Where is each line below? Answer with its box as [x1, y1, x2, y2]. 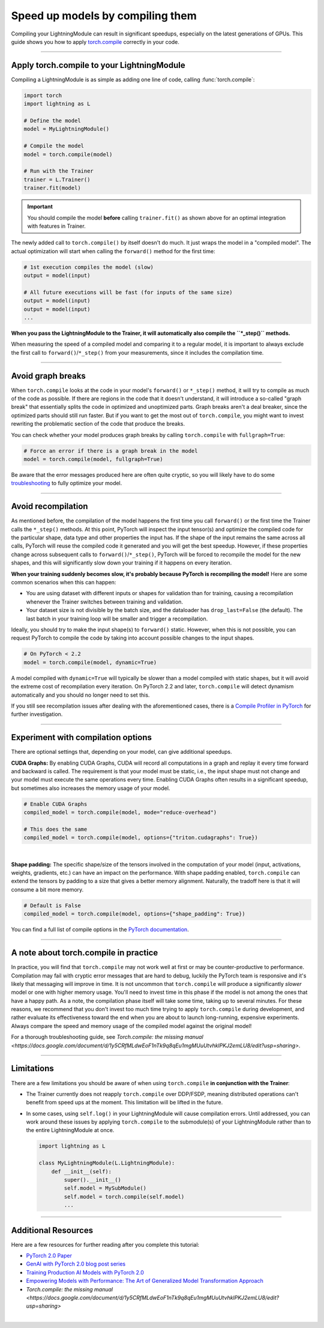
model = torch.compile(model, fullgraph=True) [23, 456, 163, 462]
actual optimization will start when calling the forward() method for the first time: [11, 247, 215, 255]
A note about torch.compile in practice [11, 947, 158, 958]
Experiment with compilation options [11, 732, 152, 742]
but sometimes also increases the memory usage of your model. [11, 785, 170, 792]
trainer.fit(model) [23, 185, 81, 192]
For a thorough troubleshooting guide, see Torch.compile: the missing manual [11, 1033, 203, 1041]
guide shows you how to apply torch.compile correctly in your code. [11, 38, 180, 45]
